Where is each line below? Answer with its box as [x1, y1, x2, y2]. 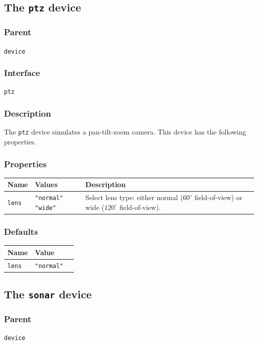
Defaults [4, 225, 38, 237]
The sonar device [4, 286, 92, 302]
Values [35, 179, 58, 190]
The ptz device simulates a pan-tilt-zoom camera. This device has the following [4, 127, 246, 137]
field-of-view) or [194, 192, 243, 203]
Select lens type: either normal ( [85, 192, 183, 203]
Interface [4, 67, 40, 79]
